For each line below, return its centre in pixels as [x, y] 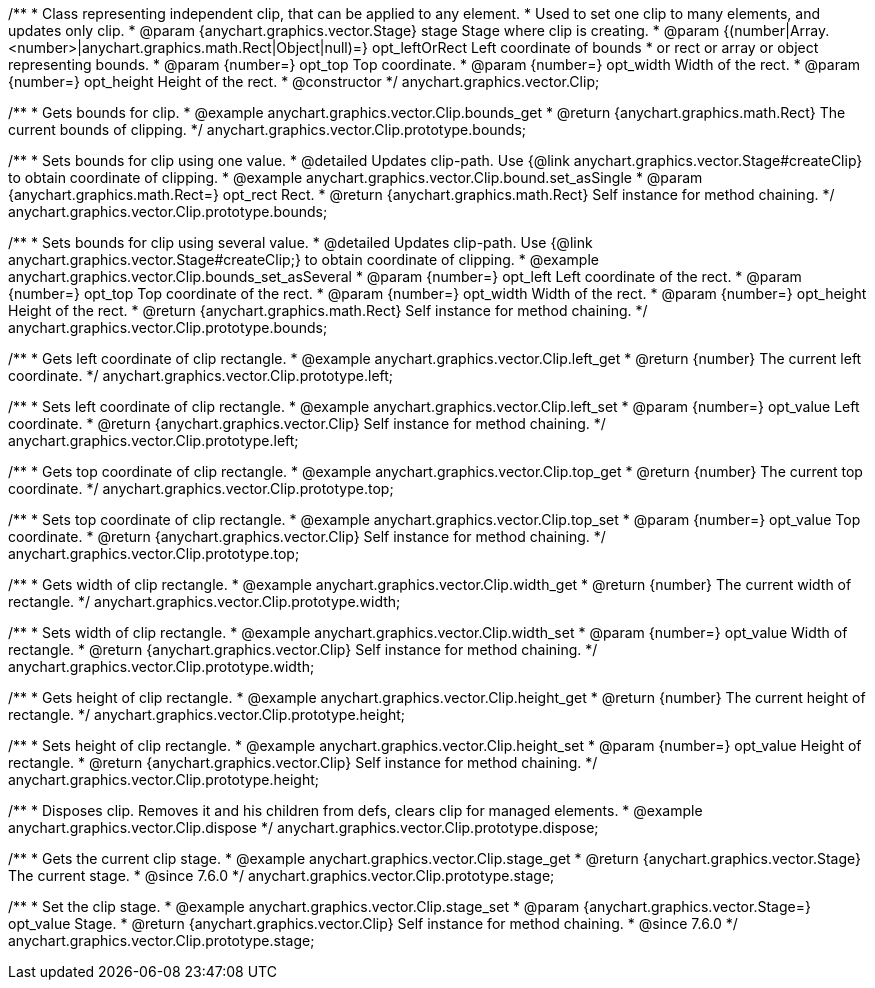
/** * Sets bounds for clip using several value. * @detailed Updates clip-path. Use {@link [300, 242]
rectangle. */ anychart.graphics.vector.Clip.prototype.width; [204, 601]
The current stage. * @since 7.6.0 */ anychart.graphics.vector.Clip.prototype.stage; [281, 875]
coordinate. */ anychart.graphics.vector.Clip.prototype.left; [201, 375]
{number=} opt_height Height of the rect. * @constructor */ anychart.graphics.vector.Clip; [304, 81]
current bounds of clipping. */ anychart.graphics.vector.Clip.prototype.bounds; [267, 129]
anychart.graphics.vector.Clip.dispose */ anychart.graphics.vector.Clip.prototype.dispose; [303, 827]
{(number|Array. [776, 30]
